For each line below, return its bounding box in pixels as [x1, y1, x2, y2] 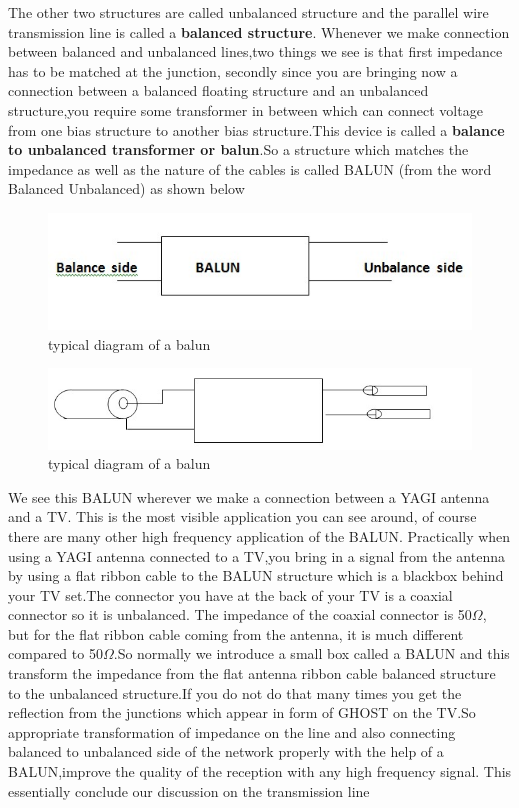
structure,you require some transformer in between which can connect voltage [8, 99, 483, 120]
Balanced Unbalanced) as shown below [8, 178, 245, 199]
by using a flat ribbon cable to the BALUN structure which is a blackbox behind [8, 565, 504, 586]
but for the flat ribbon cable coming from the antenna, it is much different [8, 623, 464, 644]
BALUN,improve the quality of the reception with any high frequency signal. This [8, 761, 512, 782]
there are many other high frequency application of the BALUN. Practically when [8, 525, 511, 546]
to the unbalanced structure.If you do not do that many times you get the [8, 682, 462, 703]
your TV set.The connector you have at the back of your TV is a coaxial [8, 584, 453, 605]
